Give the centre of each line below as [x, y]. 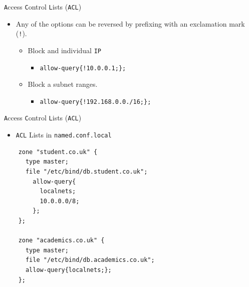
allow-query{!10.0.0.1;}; [83, 68]
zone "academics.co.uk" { [61, 241]
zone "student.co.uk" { [58, 152]
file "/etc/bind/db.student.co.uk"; [86, 171]
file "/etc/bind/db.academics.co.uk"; [90, 260]
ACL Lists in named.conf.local [64, 135]
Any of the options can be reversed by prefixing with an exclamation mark [130, 23]
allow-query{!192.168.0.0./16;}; [95, 102]
